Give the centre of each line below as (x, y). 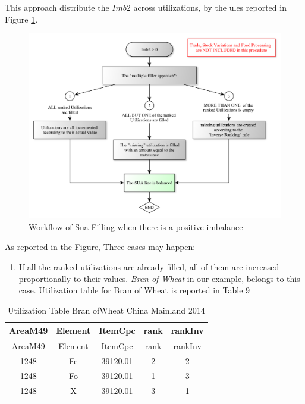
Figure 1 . (21, 19)
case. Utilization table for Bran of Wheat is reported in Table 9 (134, 290)
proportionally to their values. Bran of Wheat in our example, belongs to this (159, 278)
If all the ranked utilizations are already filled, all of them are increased (149, 266)
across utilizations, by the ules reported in (210, 7)
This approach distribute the (57, 7)
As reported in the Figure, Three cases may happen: (100, 247)
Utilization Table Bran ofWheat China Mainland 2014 (106, 310)
